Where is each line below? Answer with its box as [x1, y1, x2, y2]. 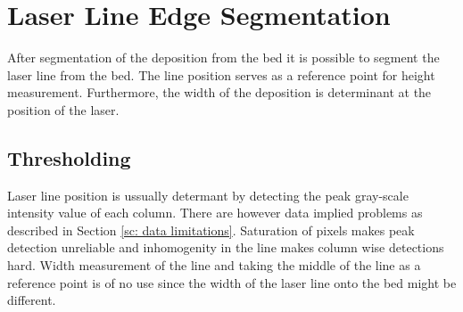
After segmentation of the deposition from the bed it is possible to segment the [7, 48, 440, 67]
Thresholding [7, 144, 131, 171]
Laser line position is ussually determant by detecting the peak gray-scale [7, 185, 409, 204]
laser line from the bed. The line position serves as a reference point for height [7, 65, 435, 84]
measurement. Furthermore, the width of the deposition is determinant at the [7, 83, 432, 102]
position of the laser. [7, 100, 120, 119]
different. [7, 291, 56, 309]
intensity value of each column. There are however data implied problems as [7, 203, 423, 222]
